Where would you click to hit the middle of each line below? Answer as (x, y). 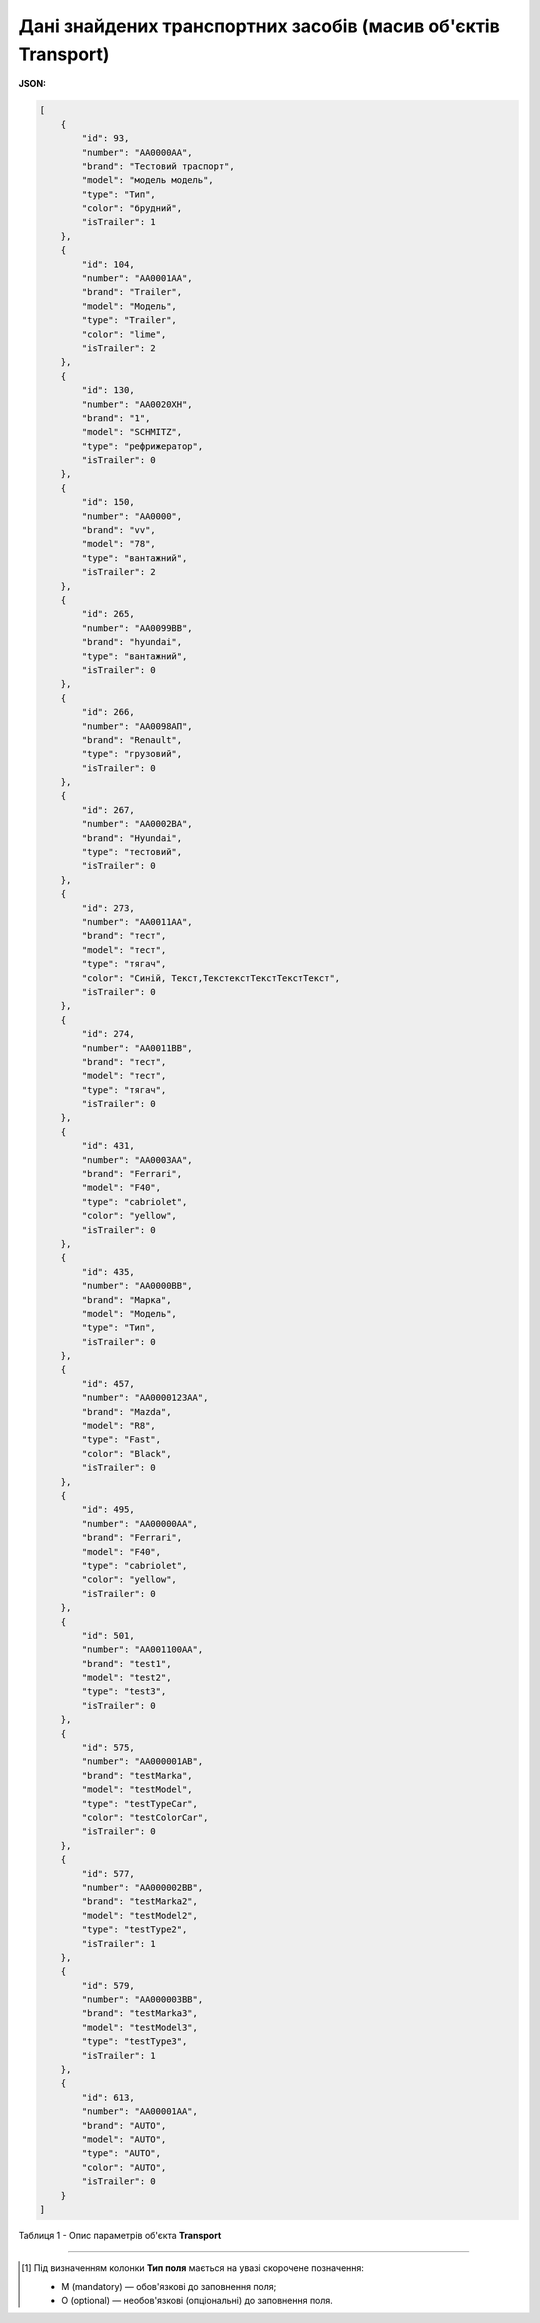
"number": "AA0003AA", (137, 1159)
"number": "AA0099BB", (137, 628)
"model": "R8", (119, 1426)
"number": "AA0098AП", (137, 726)
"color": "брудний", (132, 208)
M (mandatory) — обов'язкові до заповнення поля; (169, 2286)
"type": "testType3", (134, 2041)
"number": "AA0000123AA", (145, 1398)
